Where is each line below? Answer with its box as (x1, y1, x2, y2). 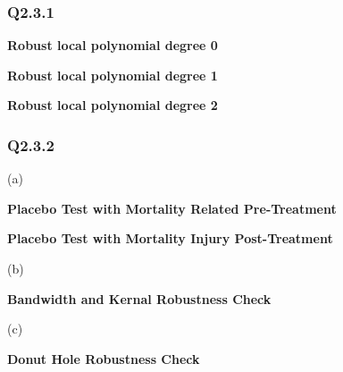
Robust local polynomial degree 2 (7, 96, 218, 114)
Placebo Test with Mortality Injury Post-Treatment (7, 229, 333, 248)
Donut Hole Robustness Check (7, 349, 200, 368)
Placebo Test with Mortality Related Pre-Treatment (7, 199, 337, 217)
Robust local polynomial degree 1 (7, 65, 218, 84)
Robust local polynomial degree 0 (7, 36, 218, 55)
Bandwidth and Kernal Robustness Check (7, 289, 272, 308)
